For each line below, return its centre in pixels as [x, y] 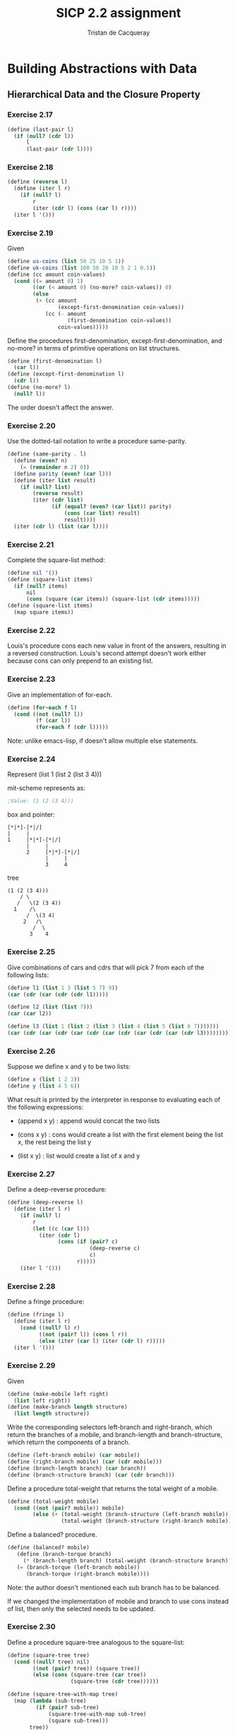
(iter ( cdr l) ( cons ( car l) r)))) [85, 208]
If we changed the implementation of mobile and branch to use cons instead [118, 1601]
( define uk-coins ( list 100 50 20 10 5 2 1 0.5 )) [82, 268]
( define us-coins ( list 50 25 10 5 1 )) [66, 261]
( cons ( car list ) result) [102, 513]
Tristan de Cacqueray [119, 33]
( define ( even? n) [41, 461]
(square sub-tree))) [79, 1721]
